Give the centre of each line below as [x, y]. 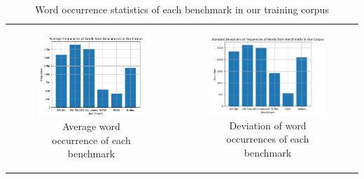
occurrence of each [91, 139]
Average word [91, 126]
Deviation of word [268, 125]
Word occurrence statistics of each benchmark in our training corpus [182, 9]
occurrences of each [268, 139]
